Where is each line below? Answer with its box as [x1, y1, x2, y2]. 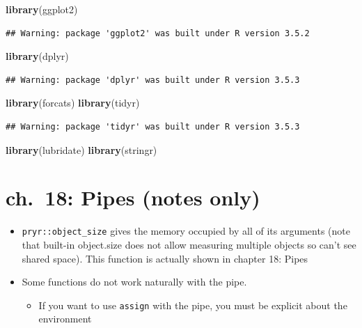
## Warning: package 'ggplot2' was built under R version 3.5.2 [6, 28, 310, 38]
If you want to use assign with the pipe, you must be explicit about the [38, 297, 347, 312]
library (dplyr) [6, 49, 69, 63]
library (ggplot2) [6, 2, 78, 16]
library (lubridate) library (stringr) [6, 142, 157, 157]
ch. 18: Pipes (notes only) [6, 183, 260, 212]
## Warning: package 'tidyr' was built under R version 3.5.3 [6, 121, 300, 132]
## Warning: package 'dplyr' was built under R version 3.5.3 [6, 75, 300, 85]
